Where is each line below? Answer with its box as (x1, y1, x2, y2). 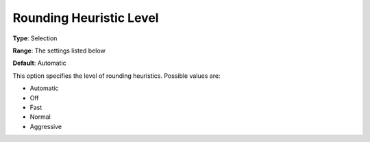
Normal (29, 113, 51, 121)
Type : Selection (12, 34, 58, 42)
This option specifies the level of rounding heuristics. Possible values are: (12, 72, 221, 80)
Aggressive (29, 122, 62, 130)
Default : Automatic (12, 59, 66, 68)
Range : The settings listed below (12, 46, 106, 55)
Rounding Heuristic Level (12, 10, 159, 25)
